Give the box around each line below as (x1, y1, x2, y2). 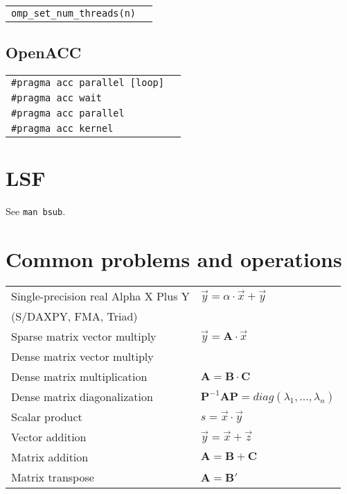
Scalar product (11, 409, 82, 425)
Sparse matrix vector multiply (11, 328, 157, 345)
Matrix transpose (11, 469, 94, 486)
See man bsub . (6, 204, 66, 219)
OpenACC (6, 42, 82, 63)
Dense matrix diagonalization (11, 389, 153, 405)
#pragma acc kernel (11, 123, 114, 135)
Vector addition (11, 429, 87, 445)
